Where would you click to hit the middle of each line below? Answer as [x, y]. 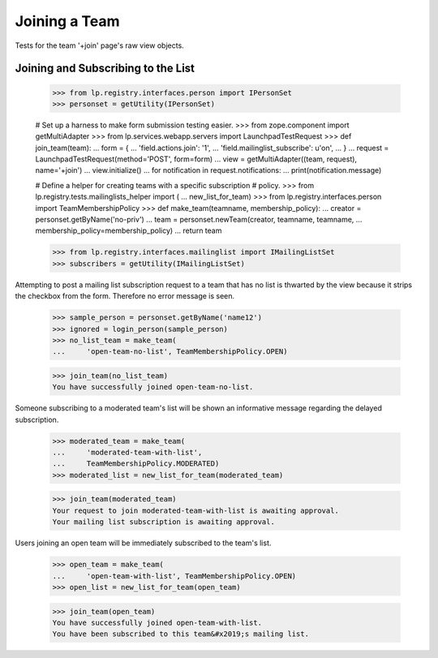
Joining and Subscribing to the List [105, 69]
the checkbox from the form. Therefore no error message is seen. [125, 296]
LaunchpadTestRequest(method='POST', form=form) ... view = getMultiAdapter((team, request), [196, 159]
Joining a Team [68, 21]
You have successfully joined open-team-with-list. [157, 622]
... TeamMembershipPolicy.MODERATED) [136, 464]
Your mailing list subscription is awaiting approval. [163, 522]
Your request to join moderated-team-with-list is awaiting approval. [196, 510]
